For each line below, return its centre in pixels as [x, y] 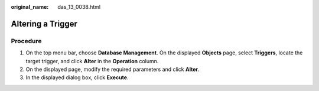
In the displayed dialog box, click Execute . [77, 77]
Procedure [26, 41]
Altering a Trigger [44, 24]
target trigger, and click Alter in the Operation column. [92, 61]
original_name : [30, 7]
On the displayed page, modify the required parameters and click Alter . [113, 69]
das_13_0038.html [79, 7]
